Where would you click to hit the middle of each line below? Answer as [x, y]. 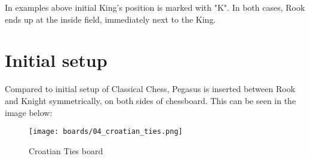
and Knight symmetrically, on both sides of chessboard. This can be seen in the [151, 100]
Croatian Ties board [66, 150]
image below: [29, 112]
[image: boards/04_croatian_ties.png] [106, 132]
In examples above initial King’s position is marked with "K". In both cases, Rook [155, 7]
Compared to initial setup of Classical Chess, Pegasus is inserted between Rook [150, 89]
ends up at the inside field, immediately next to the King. [111, 19]
